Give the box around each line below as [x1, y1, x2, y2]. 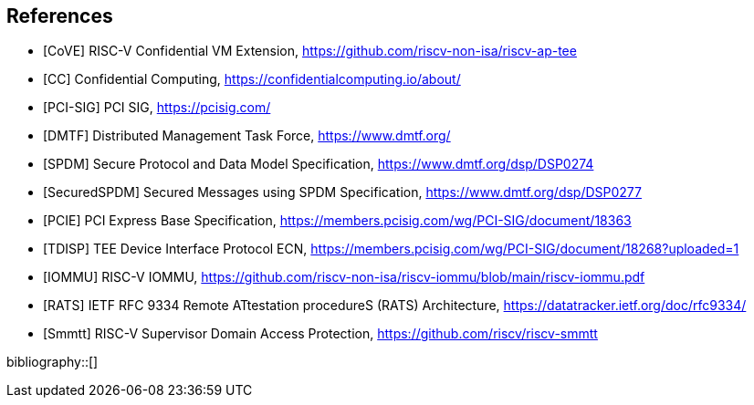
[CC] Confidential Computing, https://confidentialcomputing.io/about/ [43, 71, 461, 88]
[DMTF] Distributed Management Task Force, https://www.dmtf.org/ [43, 128, 451, 144]
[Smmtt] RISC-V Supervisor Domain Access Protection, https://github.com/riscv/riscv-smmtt [43, 326, 598, 342]
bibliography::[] [6, 354, 99, 370]
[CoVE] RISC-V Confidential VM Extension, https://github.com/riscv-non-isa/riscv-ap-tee [43, 43, 577, 59]
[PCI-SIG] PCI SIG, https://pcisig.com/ [43, 99, 271, 116]
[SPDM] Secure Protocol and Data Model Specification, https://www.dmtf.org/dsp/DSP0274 [43, 156, 594, 172]
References [6, 5, 113, 27]
